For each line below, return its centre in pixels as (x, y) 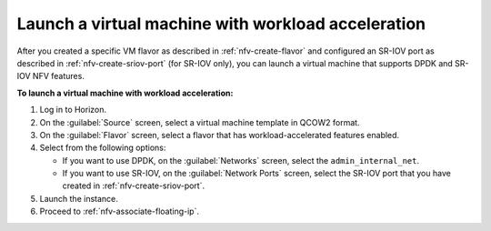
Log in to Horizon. (73, 110)
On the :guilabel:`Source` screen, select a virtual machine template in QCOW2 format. (200, 122)
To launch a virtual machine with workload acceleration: (125, 93)
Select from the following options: (103, 148)
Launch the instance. (79, 198)
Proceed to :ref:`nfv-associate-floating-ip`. (120, 211)
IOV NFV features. (51, 76)
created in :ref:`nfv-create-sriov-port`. (133, 186)
